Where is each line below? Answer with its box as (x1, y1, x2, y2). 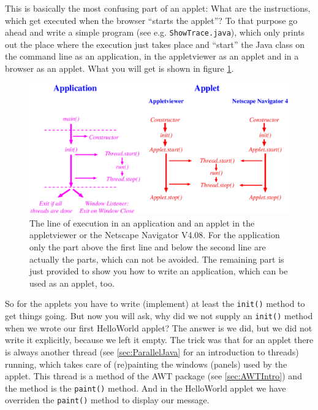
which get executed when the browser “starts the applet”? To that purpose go (5, 14, 298, 26)
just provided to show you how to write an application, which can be (29, 265, 288, 277)
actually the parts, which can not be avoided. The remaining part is (29, 252, 284, 265)
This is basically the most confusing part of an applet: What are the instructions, (5, 2, 311, 14)
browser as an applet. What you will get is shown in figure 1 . (5, 62, 234, 75)
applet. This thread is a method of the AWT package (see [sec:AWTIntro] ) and (5, 369, 302, 382)
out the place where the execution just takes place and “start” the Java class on (5, 37, 305, 50)
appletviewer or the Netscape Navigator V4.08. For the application (29, 228, 280, 241)
